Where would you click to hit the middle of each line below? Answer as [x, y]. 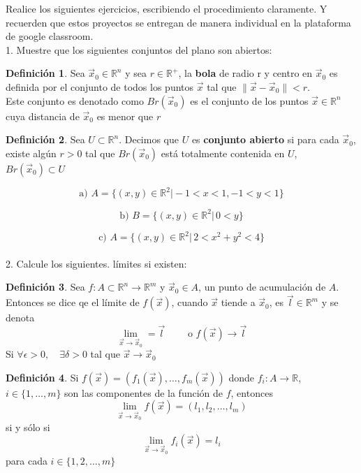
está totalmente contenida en [223, 153]
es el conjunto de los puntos [249, 100]
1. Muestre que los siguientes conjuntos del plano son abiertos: [139, 49]
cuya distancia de [43, 116]
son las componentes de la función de [144, 392]
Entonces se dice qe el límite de [73, 302]
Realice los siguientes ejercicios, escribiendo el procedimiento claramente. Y [167, 8]
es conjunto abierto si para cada [265, 139]
